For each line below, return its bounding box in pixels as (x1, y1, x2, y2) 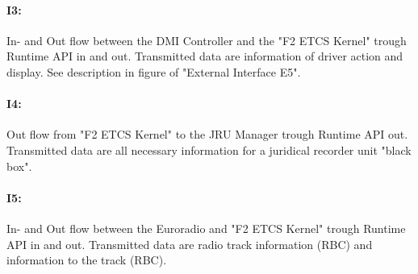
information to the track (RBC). (6, 251, 167, 268)
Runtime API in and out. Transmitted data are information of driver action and (6, 48, 403, 64)
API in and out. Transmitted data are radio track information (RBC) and (6, 235, 373, 252)
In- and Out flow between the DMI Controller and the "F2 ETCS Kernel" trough (6, 31, 407, 48)
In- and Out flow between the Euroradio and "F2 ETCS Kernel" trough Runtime (6, 219, 406, 236)
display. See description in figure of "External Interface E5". (6, 63, 301, 80)
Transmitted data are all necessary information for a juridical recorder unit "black (6, 141, 412, 158)
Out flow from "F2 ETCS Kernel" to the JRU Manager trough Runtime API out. (6, 126, 408, 143)
